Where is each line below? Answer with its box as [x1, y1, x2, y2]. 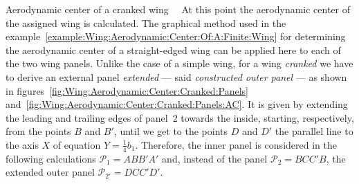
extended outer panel [6, 165, 95, 179]
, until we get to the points [113, 124, 228, 138]
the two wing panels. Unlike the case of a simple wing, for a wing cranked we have [6, 56, 353, 71]
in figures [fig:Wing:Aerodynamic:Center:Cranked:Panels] [6, 83, 248, 98]
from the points [6, 124, 71, 138]
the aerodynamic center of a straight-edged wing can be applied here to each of [6, 42, 341, 57]
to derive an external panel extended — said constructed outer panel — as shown [6, 69, 347, 84]
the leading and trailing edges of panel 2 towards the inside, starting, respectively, [6, 110, 354, 125]
